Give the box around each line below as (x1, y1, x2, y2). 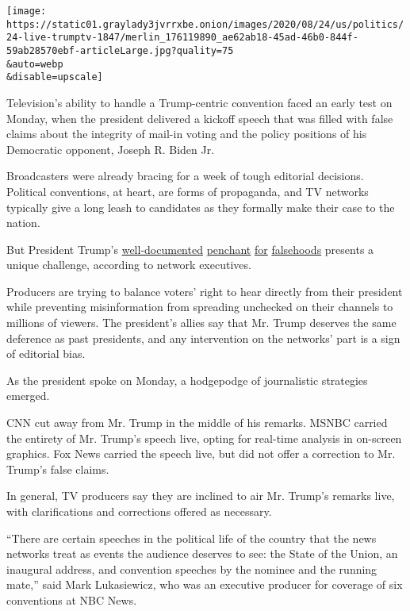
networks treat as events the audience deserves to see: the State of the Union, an (6, 545, 398, 562)
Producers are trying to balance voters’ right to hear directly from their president (6, 282, 403, 299)
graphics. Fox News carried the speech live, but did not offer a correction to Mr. (6, 445, 396, 462)
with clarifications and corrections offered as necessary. (6, 503, 272, 519)
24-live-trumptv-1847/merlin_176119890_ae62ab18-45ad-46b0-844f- (6, 32, 358, 44)
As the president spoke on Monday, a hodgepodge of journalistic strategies (6, 371, 368, 388)
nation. (6, 214, 40, 231)
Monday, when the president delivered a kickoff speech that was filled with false (6, 110, 393, 126)
